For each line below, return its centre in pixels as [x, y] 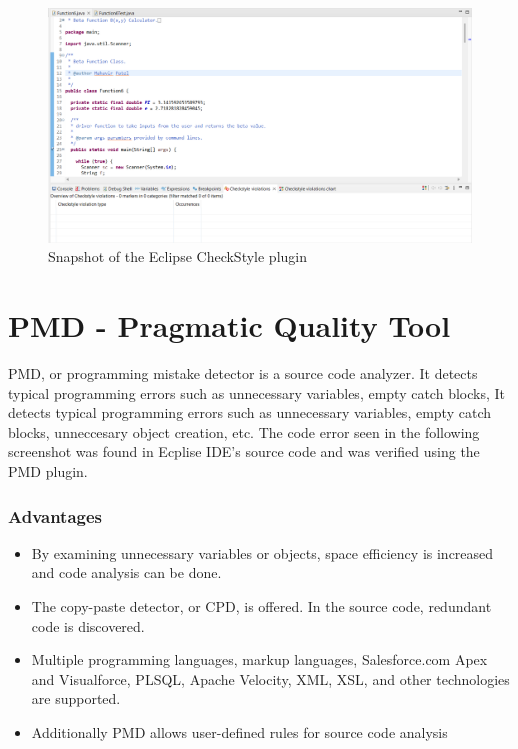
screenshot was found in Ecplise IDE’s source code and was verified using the [244, 451]
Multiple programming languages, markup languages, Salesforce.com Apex [259, 659]
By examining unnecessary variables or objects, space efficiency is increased [262, 552]
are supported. [76, 698]
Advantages [55, 515]
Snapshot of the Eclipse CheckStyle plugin [177, 256]
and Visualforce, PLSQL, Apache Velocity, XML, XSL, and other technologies [270, 678]
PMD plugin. [48, 471]
